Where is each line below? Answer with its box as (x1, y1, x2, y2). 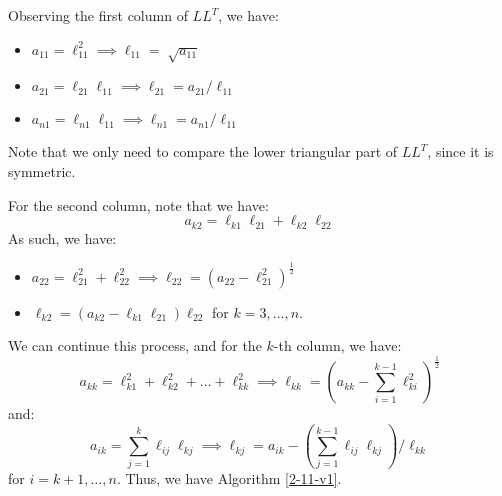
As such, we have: (8, 227, 117, 248)
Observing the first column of (8, 5, 188, 25)
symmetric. (8, 160, 76, 181)
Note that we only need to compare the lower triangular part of (8, 141, 398, 162)
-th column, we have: (273, 335, 402, 356)
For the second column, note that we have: (8, 194, 269, 215)
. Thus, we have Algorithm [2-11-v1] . (116, 468, 342, 489)
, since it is (427, 141, 494, 162)
